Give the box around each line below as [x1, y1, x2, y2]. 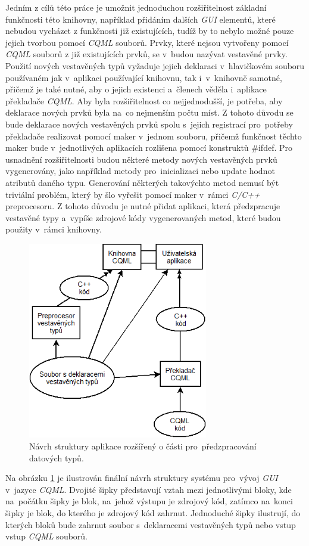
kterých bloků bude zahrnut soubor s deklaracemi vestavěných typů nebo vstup [5, 518, 296, 531]
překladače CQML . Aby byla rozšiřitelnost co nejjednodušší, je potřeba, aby [5, 94, 283, 107]
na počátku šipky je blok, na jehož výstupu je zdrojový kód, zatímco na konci [5, 495, 293, 507]
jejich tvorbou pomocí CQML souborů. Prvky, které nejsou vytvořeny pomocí [5, 36, 289, 48]
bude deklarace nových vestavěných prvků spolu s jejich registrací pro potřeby [5, 117, 293, 130]
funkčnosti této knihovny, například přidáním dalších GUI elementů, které [5, 13, 276, 25]
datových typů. [29, 451, 84, 464]
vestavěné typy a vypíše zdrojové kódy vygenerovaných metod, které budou [5, 211, 281, 224]
